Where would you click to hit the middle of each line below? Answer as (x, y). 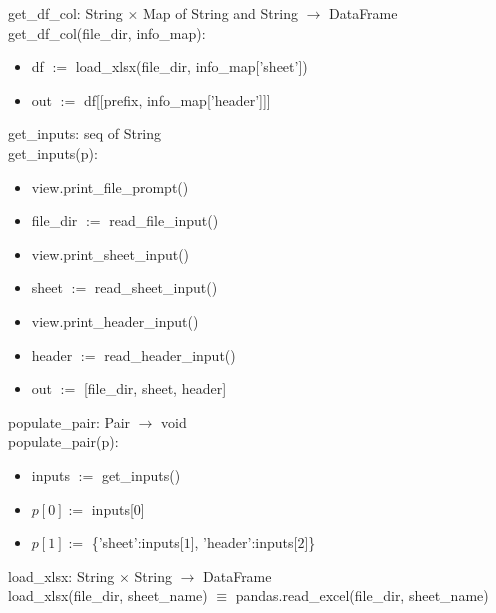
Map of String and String (220, 13)
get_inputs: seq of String (85, 133)
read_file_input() (164, 220)
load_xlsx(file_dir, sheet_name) (108, 595)
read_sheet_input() (156, 287)
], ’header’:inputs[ (244, 542)
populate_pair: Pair (69, 421)
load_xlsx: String (61, 575)
